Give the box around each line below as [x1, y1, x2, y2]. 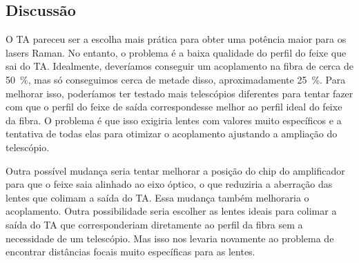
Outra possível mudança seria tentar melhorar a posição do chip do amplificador [6, 163, 345, 177]
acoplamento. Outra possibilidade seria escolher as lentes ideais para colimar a [6, 204, 337, 218]
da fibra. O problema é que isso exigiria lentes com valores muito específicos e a [6, 113, 342, 127]
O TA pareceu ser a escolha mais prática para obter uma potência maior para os [6, 32, 347, 46]
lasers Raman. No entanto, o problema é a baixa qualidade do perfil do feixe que [6, 45, 347, 59]
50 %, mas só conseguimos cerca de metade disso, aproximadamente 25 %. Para [6, 72, 346, 86]
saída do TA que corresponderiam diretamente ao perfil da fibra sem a [6, 217, 303, 231]
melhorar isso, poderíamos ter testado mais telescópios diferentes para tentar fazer [6, 86, 353, 100]
